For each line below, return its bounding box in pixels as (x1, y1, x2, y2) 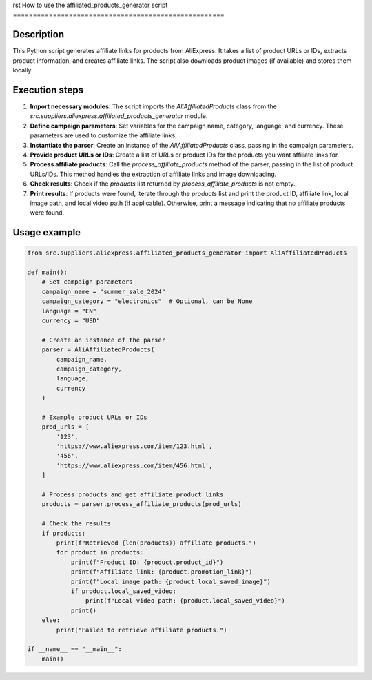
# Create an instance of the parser (41, 336, 165, 344)
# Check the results (41, 520, 112, 527)
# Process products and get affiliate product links (41, 491, 224, 498)
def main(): (27, 269, 68, 276)
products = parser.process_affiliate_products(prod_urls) (41, 501, 242, 508)
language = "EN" (41, 307, 96, 315)
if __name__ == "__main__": (27, 645, 122, 653)
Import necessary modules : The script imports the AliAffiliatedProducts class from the (30, 102, 277, 110)
